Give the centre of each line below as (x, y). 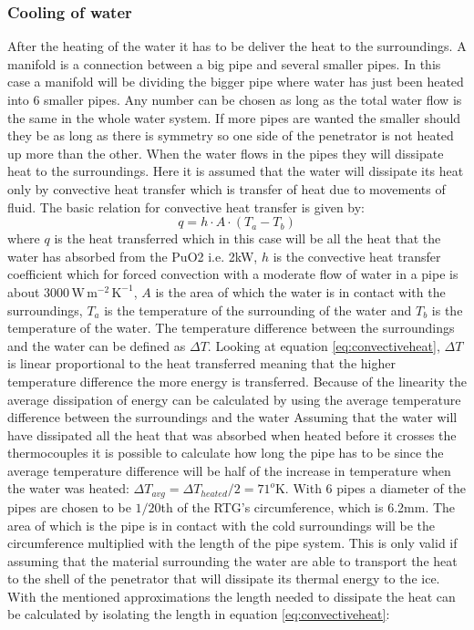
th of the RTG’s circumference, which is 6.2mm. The (308, 506)
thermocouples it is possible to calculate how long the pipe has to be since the (226, 453)
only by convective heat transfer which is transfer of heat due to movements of (227, 188)
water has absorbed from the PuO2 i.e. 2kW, (133, 256)
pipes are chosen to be (69, 506)
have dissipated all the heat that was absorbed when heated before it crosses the (232, 434)
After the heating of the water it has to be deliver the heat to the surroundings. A (237, 46)
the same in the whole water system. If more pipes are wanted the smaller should (234, 117)
